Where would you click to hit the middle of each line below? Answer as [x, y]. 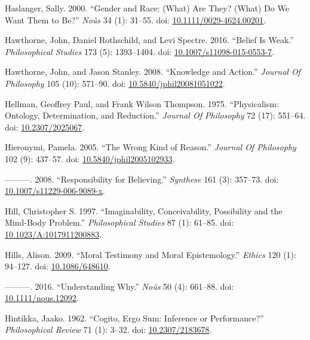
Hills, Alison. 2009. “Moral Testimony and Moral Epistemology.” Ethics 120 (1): [151, 254]
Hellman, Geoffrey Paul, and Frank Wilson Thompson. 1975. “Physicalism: [142, 103]
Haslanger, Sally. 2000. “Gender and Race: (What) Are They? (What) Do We [147, 8]
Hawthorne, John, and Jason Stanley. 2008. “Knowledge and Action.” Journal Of [153, 72]
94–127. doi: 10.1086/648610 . [58, 266]
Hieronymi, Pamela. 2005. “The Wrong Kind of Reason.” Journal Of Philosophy [151, 147]
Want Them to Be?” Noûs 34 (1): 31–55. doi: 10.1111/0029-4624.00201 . [136, 19]
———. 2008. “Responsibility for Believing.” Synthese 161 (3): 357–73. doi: [142, 179]
